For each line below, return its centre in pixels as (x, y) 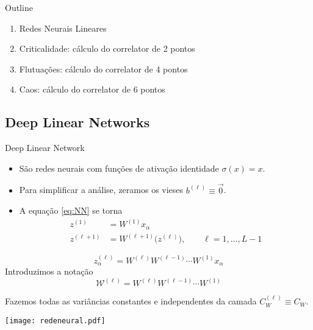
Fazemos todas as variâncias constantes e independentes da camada (131, 301)
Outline (19, 7)
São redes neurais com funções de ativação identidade (119, 168)
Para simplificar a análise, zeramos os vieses (101, 190)
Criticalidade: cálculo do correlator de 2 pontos (107, 48)
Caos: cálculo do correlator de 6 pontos (92, 89)
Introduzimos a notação (49, 271)
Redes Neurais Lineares (63, 28)
